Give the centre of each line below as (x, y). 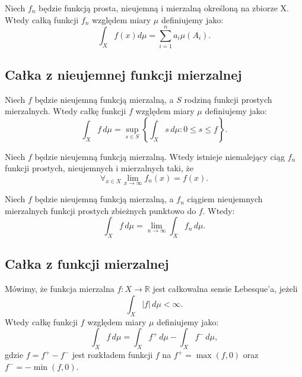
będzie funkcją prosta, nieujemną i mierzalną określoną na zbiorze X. (164, 8)
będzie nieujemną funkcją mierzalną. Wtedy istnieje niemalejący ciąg (160, 156)
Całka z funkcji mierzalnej (87, 264)
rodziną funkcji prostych (228, 99)
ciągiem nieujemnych (225, 199)
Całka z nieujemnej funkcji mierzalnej (123, 74)
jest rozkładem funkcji (112, 355)
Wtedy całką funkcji (42, 19)
